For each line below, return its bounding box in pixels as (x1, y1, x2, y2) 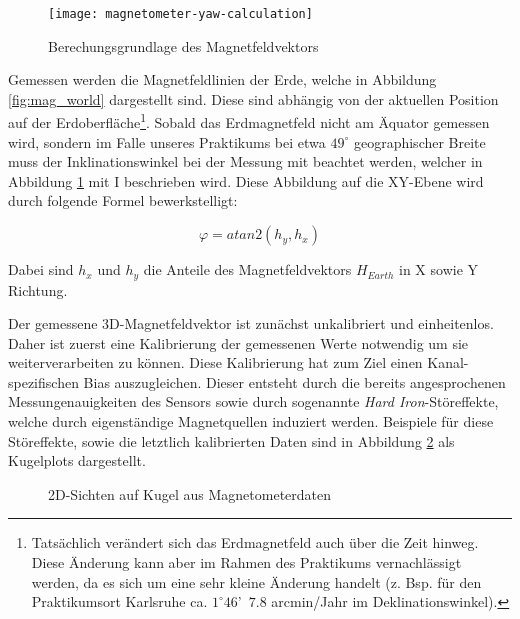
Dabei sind (8, 259, 74, 280)
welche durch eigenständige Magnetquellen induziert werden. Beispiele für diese (8, 411, 494, 432)
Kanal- (427, 352, 469, 373)
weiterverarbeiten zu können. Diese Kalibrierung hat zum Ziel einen (8, 352, 423, 373)
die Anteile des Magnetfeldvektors (143, 259, 352, 280)
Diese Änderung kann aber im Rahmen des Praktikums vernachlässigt (31, 552, 462, 573)
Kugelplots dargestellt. (8, 450, 146, 471)
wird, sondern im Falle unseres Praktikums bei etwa (8, 131, 326, 152)
